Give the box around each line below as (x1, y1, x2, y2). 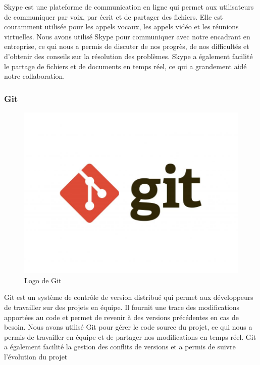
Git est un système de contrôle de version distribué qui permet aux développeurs (4, 292, 253, 302)
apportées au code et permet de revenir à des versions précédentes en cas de (4, 311, 239, 322)
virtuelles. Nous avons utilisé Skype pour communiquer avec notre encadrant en (4, 31, 250, 41)
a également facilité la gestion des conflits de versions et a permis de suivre (4, 341, 236, 352)
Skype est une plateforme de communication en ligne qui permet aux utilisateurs (4, 2, 254, 12)
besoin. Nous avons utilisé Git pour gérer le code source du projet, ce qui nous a (4, 322, 252, 332)
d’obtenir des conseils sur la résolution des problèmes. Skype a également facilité (4, 50, 253, 61)
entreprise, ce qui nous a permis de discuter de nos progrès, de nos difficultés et (4, 41, 249, 51)
